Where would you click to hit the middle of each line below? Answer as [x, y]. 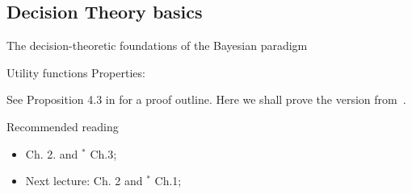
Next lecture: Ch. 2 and [84, 181]
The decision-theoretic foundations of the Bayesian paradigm [157, 45]
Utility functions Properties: [76, 72]
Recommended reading [63, 126]
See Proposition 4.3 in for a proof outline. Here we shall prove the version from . [206, 99]
